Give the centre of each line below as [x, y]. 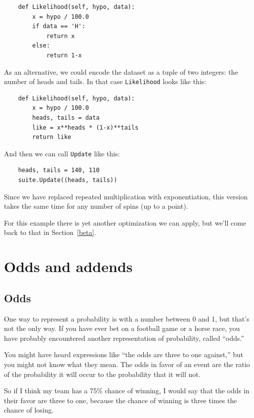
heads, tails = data [66, 118]
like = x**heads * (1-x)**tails [85, 127]
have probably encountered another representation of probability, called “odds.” [124, 338]
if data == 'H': [59, 26]
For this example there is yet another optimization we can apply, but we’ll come [125, 222]
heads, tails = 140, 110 [59, 170]
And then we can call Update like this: [62, 153]
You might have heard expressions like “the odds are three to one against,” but [124, 354]
